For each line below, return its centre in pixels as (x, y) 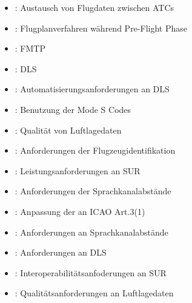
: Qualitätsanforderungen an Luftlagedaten (94, 293)
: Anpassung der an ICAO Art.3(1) (80, 211)
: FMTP (30, 48)
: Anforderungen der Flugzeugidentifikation (95, 150)
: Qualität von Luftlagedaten (68, 130)
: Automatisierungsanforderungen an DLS (92, 89)
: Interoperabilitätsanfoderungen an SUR (91, 272)
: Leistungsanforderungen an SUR (78, 170)
